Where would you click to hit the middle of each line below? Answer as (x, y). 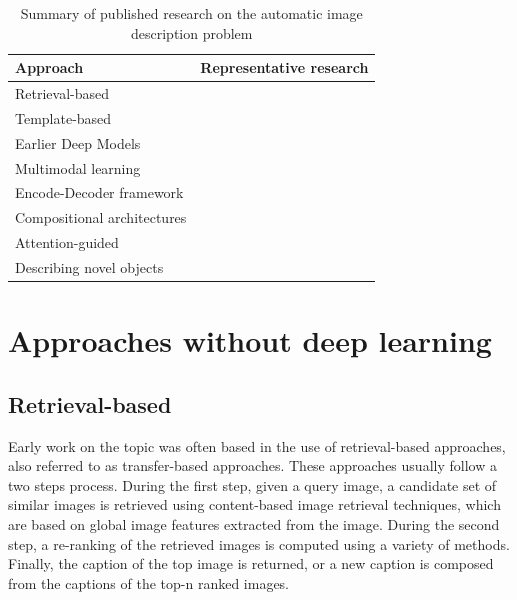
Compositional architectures (101, 217)
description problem (191, 32)
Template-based (63, 117)
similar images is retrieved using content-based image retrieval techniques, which (254, 504)
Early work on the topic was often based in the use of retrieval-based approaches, (257, 445)
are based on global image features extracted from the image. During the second (254, 523)
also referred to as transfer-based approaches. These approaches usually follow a (252, 465)
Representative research (284, 67)
